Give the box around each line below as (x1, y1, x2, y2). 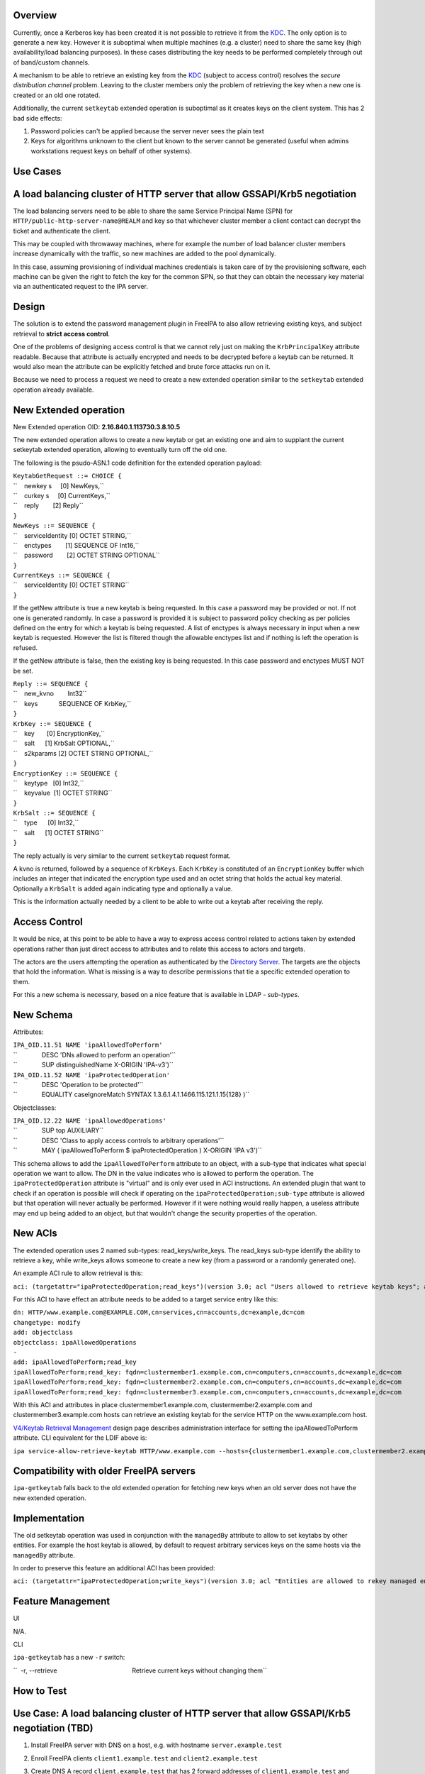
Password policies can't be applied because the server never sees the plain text (30, 127, 265, 136)
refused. (13, 643, 38, 652)
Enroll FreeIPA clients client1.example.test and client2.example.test (30, 1753, 259, 1763)
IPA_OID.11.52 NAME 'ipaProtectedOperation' (13, 1071, 171, 1079)
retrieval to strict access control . (13, 329, 110, 338)
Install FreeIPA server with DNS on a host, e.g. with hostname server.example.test (30, 1741, 283, 1749)
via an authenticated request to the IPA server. (13, 282, 148, 291)
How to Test (13, 1685, 67, 1697)
